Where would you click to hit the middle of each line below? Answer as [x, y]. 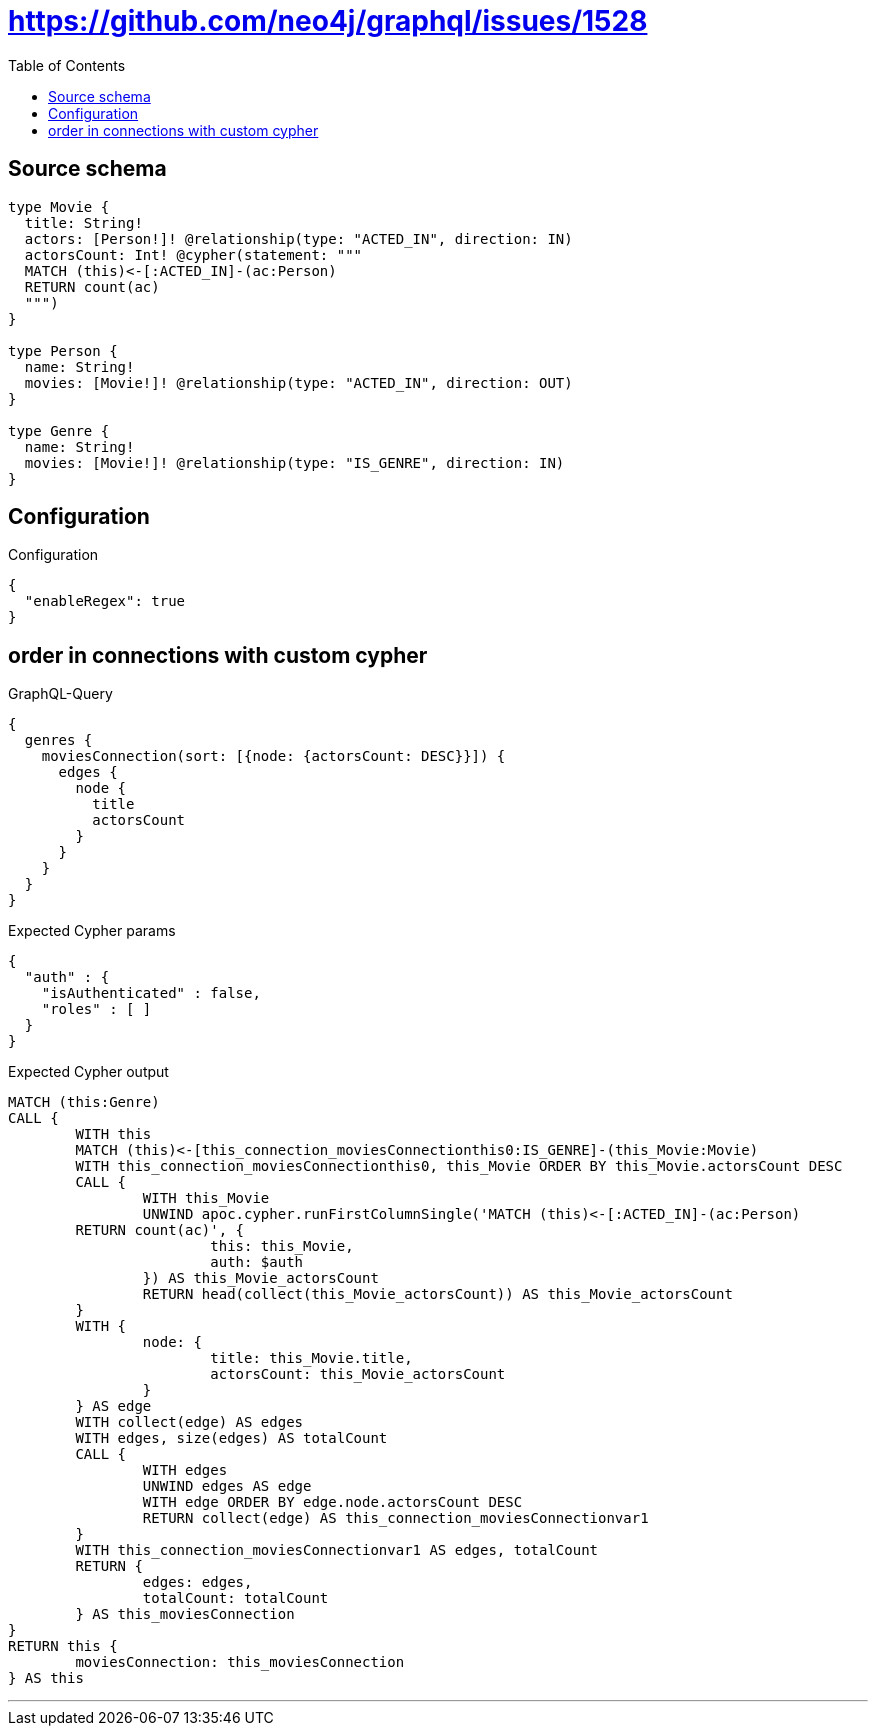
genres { [58, 740]
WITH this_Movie [206, 1198]
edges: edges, [197, 1582]
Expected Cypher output [88, 1072]
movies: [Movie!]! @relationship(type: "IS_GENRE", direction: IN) [294, 462]
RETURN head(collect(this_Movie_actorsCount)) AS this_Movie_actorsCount [437, 1294]
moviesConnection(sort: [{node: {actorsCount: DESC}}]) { [273, 756]
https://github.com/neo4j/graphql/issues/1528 [328, 21]
